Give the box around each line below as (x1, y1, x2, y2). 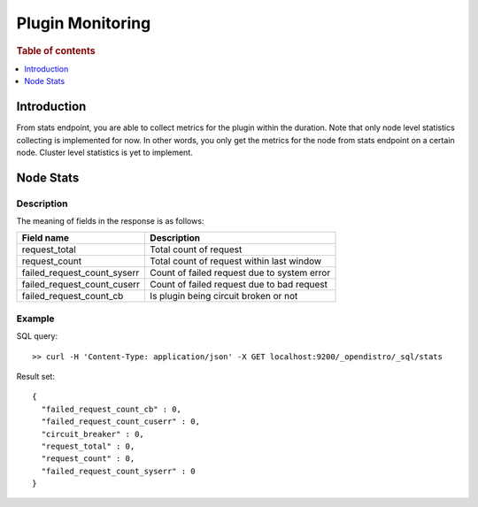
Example (16, 312, 55, 325)
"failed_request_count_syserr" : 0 (41, 465, 197, 476)
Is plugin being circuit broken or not (150, 290, 298, 303)
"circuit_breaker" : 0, (41, 429, 145, 439)
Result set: (16, 371, 55, 381)
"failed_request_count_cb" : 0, (41, 403, 181, 414)
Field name (21, 232, 70, 244)
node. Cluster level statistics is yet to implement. (16, 147, 194, 157)
